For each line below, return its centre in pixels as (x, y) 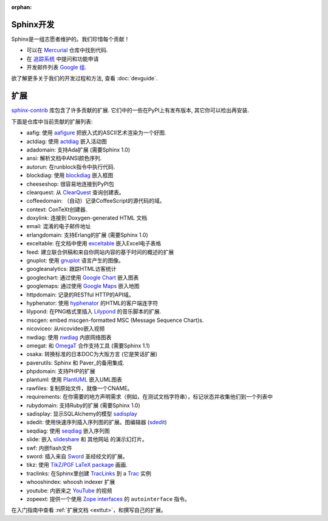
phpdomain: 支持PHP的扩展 (61, 371)
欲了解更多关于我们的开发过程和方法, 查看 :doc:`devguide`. (84, 79)
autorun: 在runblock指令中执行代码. (71, 167)
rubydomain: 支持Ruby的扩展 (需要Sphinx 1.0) (84, 405)
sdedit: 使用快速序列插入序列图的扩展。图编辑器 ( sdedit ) (97, 422)
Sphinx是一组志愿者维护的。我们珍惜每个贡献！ (70, 39)
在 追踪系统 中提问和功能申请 (63, 58)
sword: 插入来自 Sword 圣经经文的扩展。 (77, 456)
